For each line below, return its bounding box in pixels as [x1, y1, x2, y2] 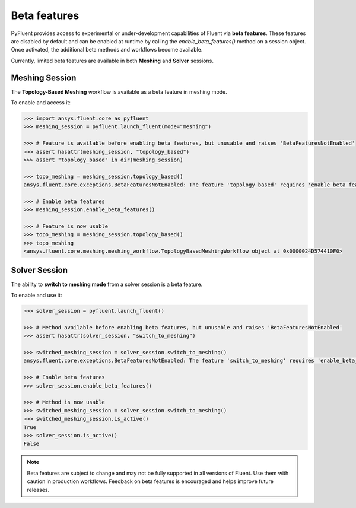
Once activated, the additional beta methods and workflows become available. [11, 46, 203, 53]
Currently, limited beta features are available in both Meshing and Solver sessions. [11, 57, 214, 64]
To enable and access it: [11, 99, 71, 106]
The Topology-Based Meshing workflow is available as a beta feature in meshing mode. [11, 88, 228, 95]
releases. [27, 486, 50, 493]
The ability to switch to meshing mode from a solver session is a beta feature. [11, 281, 203, 288]
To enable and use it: [11, 291, 62, 299]
